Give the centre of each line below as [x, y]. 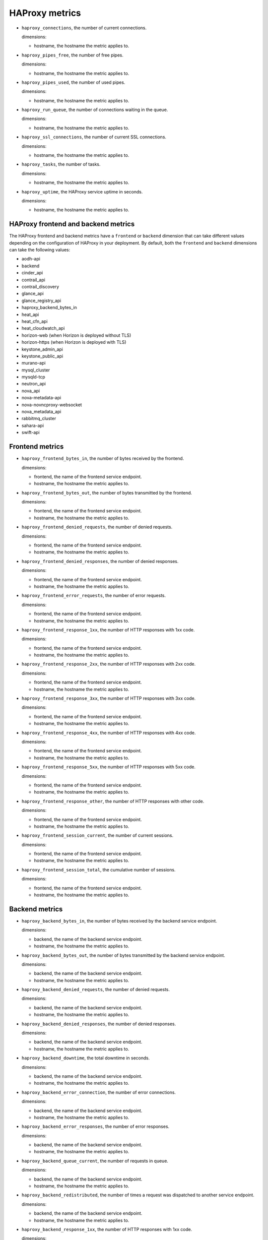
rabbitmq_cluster [39, 419]
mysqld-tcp [33, 377]
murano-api [33, 363]
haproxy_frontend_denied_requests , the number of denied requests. [97, 527]
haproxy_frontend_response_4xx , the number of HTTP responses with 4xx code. [109, 733]
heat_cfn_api [35, 321]
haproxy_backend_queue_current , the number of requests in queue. [95, 1161]
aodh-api [31, 259]
